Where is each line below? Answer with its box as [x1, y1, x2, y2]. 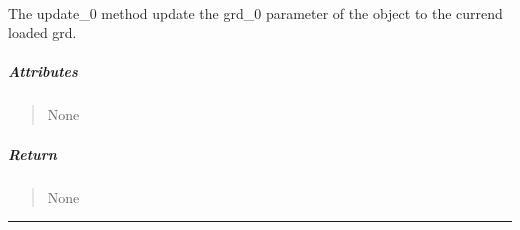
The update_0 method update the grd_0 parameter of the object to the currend [8, 2, 503, 23]
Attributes [8, 61, 78, 82]
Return [8, 143, 57, 164]
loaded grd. [8, 22, 77, 43]
